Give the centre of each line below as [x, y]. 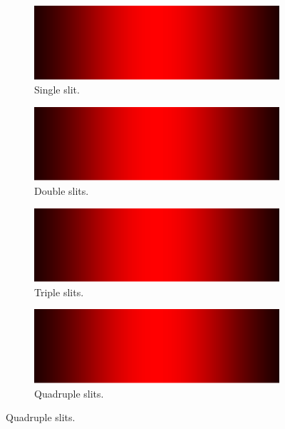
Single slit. [57, 90]
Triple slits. [59, 292]
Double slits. [62, 190]
